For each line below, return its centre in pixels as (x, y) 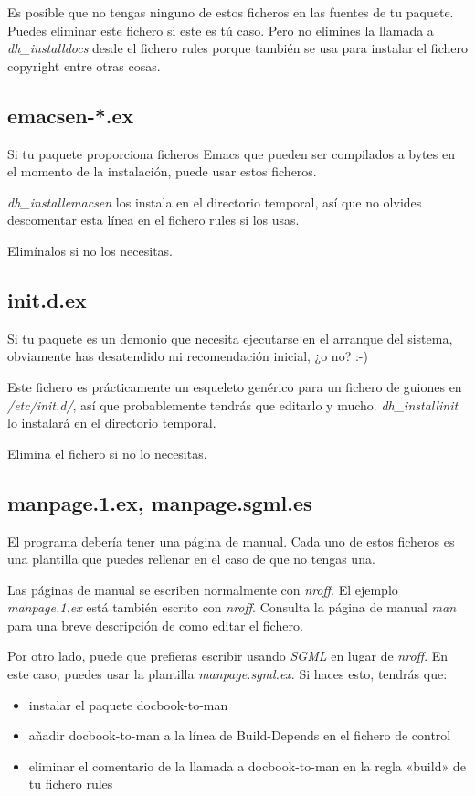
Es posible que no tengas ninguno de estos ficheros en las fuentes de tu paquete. (231, 12)
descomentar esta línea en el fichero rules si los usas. (153, 220)
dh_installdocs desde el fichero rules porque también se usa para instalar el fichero (237, 48)
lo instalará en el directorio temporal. (112, 423)
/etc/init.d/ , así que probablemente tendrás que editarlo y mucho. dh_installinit (233, 404)
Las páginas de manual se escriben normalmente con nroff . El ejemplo (203, 589)
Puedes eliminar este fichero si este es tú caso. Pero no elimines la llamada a (221, 30)
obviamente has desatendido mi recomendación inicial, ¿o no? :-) (188, 356)
